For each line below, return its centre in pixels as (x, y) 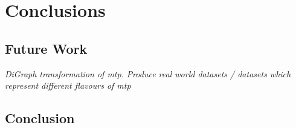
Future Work (46, 48)
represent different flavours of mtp (68, 85)
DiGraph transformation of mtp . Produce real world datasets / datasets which (148, 73)
